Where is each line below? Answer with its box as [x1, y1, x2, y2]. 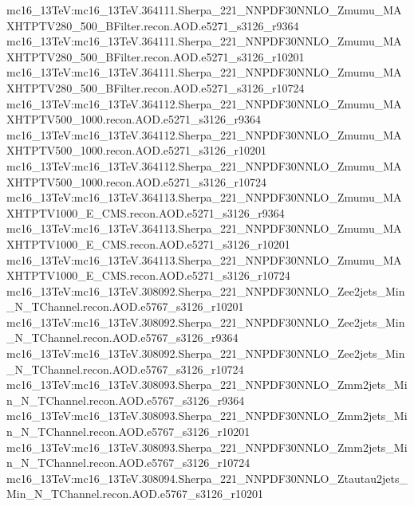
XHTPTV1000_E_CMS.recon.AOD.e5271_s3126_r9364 [6, 204, 285, 221]
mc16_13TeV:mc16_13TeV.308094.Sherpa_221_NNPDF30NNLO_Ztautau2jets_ [6, 469, 408, 486]
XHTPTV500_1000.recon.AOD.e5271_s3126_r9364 [6, 111, 262, 127]
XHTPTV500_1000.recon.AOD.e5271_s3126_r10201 [6, 142, 267, 159]
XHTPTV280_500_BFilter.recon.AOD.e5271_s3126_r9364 [6, 17, 299, 33]
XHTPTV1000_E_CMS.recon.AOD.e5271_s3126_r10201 [6, 235, 290, 252]
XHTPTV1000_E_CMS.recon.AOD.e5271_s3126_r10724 [6, 267, 290, 284]
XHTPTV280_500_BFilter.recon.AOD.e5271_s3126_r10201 [6, 48, 305, 65]
